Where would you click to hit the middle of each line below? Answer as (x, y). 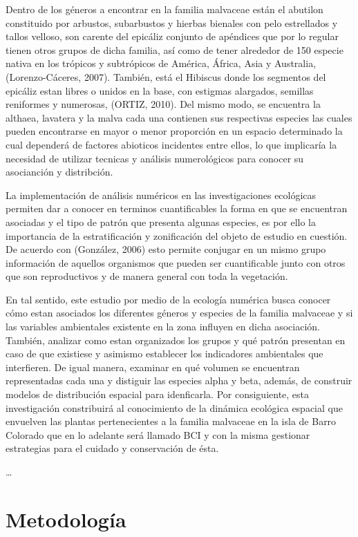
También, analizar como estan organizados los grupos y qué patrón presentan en (176, 340)
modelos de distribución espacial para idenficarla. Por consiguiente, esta (158, 394)
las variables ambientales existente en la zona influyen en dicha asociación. (163, 327)
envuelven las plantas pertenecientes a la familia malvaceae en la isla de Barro (171, 421)
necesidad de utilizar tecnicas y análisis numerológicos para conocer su (155, 158)
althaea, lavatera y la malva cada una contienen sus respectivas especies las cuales (179, 117)
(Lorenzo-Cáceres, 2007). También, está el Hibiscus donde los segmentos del (166, 76)
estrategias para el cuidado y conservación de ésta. (112, 448)
